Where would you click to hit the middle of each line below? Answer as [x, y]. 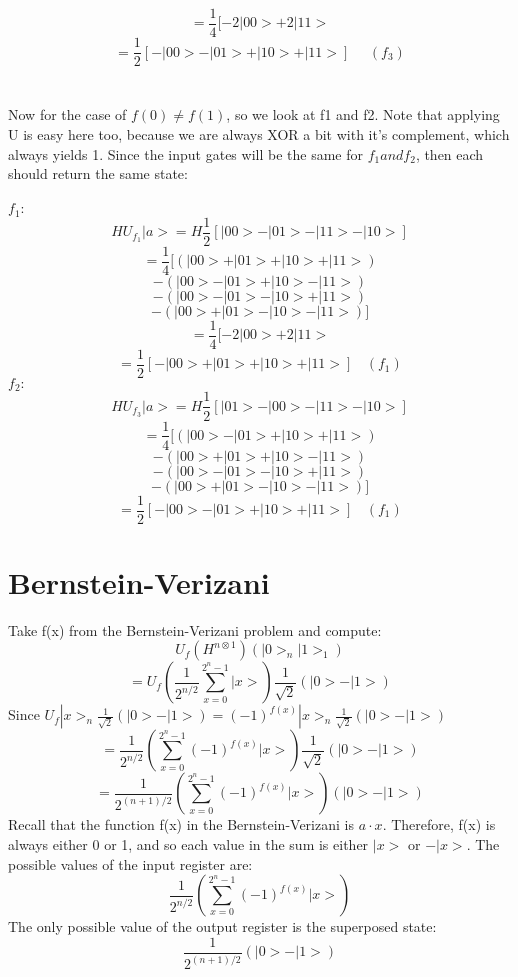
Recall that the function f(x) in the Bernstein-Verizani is [181, 824]
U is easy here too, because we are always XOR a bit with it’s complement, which [259, 133]
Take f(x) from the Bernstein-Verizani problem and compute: [195, 629]
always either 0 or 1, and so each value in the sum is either [188, 843]
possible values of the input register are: [130, 863]
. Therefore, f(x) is [439, 824]
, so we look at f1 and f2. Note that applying [363, 114]
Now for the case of [67, 114]
